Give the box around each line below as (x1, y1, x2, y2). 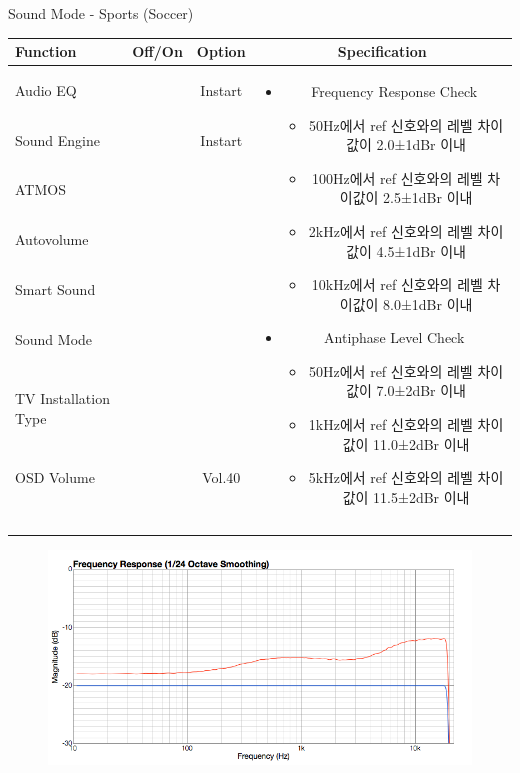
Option (196, 41, 246, 62)
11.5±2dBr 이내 (373, 486, 470, 507)
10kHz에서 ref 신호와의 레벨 (311, 274, 483, 295)
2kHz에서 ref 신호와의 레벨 (308, 220, 473, 241)
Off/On (132, 41, 183, 62)
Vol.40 (202, 467, 241, 488)
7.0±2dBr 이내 (376, 380, 466, 401)
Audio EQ (15, 79, 77, 100)
